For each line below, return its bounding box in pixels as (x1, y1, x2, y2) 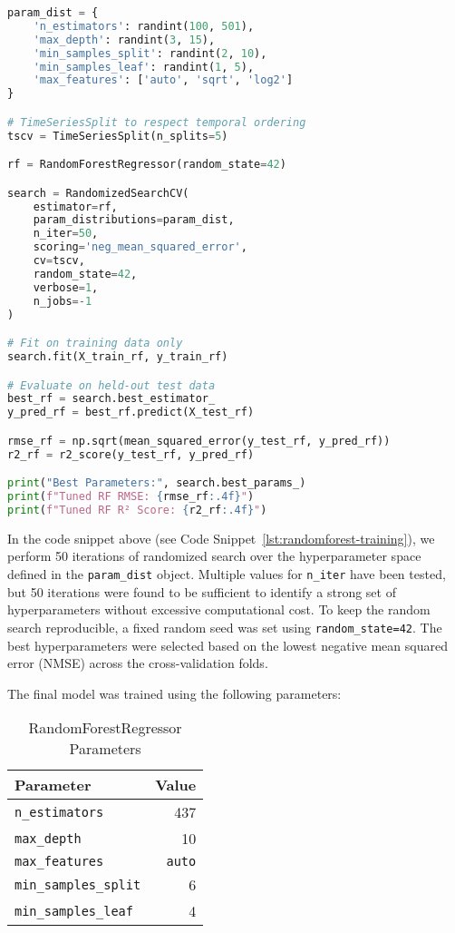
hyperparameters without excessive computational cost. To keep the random (7, 600, 431, 619)
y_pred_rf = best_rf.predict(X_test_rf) (7, 406, 255, 419)
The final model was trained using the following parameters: (7, 683, 342, 702)
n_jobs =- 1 (33, 294, 92, 308)
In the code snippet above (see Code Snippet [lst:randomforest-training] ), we (7, 528, 435, 547)
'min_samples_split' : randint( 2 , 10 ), (33, 46, 267, 60)
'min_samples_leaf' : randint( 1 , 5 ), (33, 60, 255, 74)
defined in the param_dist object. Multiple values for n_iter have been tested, (7, 565, 446, 584)
